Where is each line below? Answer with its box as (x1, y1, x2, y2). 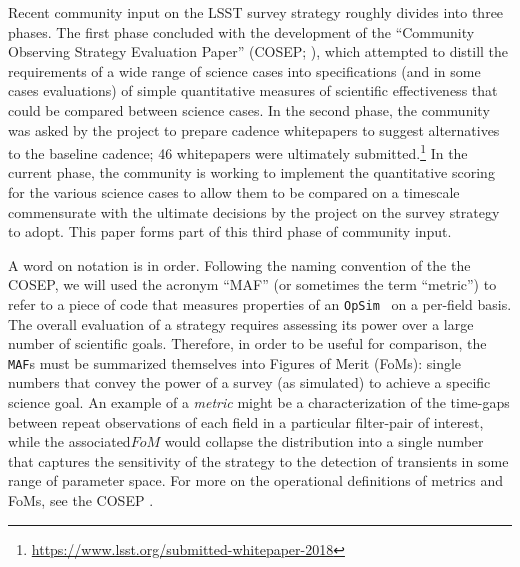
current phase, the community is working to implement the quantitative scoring (8, 162, 495, 183)
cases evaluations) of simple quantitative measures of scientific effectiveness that (8, 80, 498, 101)
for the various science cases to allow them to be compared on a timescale (8, 182, 460, 202)
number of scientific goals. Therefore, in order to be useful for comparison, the (8, 333, 487, 354)
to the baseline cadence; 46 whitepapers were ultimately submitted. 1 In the (8, 140, 468, 163)
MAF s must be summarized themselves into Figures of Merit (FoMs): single (8, 352, 462, 373)
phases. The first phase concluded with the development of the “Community (8, 21, 475, 42)
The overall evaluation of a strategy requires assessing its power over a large (8, 313, 474, 334)
